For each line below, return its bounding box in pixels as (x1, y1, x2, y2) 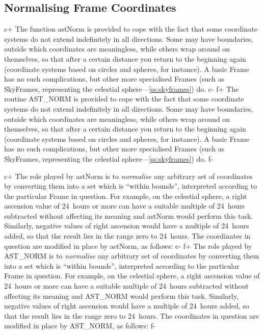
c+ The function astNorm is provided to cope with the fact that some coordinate (4, 23, 257, 34)
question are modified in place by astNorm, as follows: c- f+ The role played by (4, 240, 252, 251)
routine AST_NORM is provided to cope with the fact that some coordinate (4, 93, 244, 104)
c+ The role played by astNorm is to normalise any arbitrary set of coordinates (4, 170, 253, 181)
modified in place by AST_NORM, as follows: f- (4, 320, 155, 331)
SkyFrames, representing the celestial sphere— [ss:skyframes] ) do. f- (4, 153, 213, 164)
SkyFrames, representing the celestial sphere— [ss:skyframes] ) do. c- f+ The (4, 83, 239, 94)
